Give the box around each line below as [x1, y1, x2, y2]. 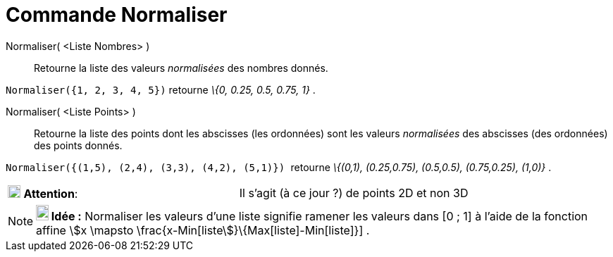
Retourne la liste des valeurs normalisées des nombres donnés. [34, 61, 328, 74]
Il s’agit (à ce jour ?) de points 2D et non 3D [239, 185, 469, 200]
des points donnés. [34, 139, 123, 151]
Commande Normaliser [6, 3, 228, 27]
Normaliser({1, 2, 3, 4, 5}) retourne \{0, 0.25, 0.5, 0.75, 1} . [6, 83, 316, 96]
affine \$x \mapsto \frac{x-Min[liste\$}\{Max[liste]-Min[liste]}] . [36, 222, 370, 237]
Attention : [23, 186, 78, 201]
